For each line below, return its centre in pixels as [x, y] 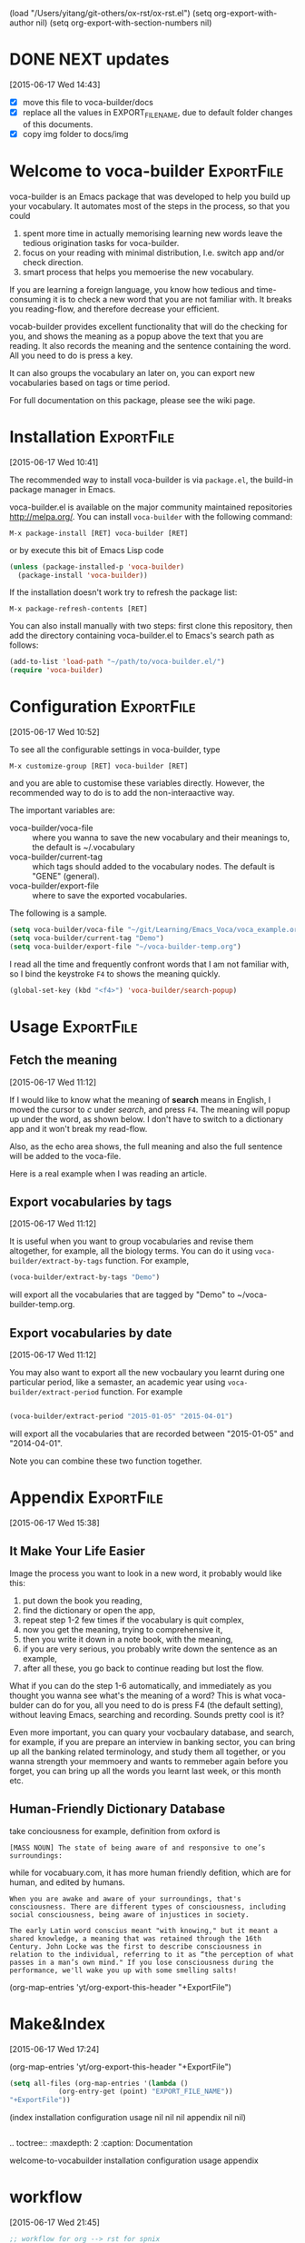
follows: [24, 645]
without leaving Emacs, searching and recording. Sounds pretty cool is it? [147, 1714]
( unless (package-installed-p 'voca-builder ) [97, 567]
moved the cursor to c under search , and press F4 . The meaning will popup [150, 1109]
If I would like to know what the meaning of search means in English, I [140, 1099]
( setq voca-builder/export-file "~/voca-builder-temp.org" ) [126, 947]
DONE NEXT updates [89, 60]
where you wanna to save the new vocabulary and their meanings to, [161, 838]
